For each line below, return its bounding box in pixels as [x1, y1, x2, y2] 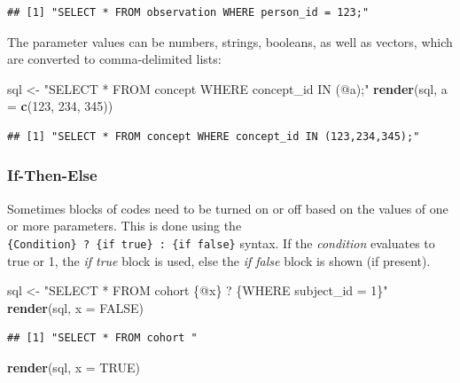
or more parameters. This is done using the [7, 216, 242, 235]
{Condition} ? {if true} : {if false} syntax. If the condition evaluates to [7, 233, 435, 252]
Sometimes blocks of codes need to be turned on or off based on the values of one [7, 199, 448, 217]
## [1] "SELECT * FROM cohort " [7, 332, 198, 345]
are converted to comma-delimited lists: [7, 50, 222, 68]
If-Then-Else [7, 164, 97, 186]
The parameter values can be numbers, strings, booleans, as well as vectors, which [7, 32, 453, 51]
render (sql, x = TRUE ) [7, 358, 140, 376]
